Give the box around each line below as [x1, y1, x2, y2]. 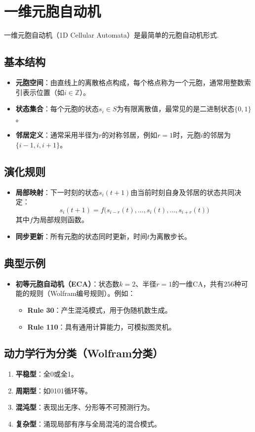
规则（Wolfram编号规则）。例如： [29, 288, 135, 298]
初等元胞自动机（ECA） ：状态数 [15, 278, 120, 288]
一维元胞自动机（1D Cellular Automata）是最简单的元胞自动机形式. [4, 30, 219, 40]
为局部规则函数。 [33, 214, 88, 225]
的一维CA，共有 [172, 278, 224, 288]
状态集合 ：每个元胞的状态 [15, 103, 99, 114]
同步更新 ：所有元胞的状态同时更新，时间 [15, 231, 147, 241]
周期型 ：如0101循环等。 [15, 385, 92, 395]
